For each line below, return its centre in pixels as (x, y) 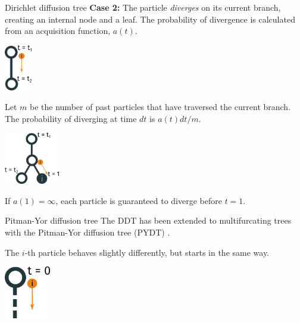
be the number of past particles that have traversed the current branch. (160, 107)
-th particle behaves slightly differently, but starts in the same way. (147, 252)
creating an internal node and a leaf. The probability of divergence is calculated (150, 19)
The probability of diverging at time (71, 118)
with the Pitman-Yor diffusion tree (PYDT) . (87, 232)
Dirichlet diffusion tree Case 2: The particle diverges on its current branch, (143, 7)
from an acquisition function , (58, 31)
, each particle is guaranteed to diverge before (139, 200)
